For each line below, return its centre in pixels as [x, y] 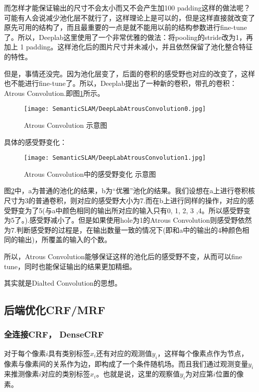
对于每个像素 [25, 353]
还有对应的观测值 [124, 353]
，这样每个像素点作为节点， [203, 353]
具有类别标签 [69, 353]
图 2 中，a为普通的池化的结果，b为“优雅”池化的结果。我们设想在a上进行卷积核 [129, 191]
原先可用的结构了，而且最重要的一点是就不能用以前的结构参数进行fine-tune [126, 27]
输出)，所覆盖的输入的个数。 [65, 239]
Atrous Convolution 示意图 [65, 125]
